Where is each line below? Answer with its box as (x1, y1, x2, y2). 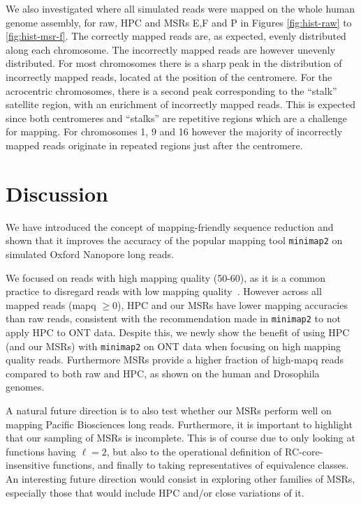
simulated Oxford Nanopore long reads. (6, 246, 175, 261)
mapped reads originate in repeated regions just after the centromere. (6, 137, 303, 152)
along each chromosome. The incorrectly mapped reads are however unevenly (6, 42, 336, 56)
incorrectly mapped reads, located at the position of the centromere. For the (6, 69, 332, 84)
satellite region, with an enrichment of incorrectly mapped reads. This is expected (6, 97, 355, 112)
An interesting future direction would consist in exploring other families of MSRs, (6, 471, 355, 485)
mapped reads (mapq (6, 297, 96, 312)
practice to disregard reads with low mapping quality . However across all (6, 284, 322, 299)
